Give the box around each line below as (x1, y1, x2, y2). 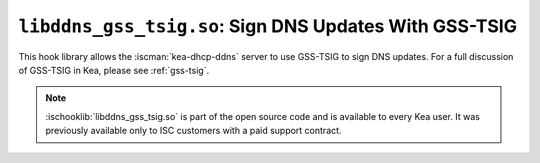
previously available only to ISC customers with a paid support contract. (45, 125, 342, 137)
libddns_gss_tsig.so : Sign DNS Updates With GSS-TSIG (18, 15, 517, 37)
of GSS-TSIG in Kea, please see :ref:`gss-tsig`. (18, 64, 210, 76)
